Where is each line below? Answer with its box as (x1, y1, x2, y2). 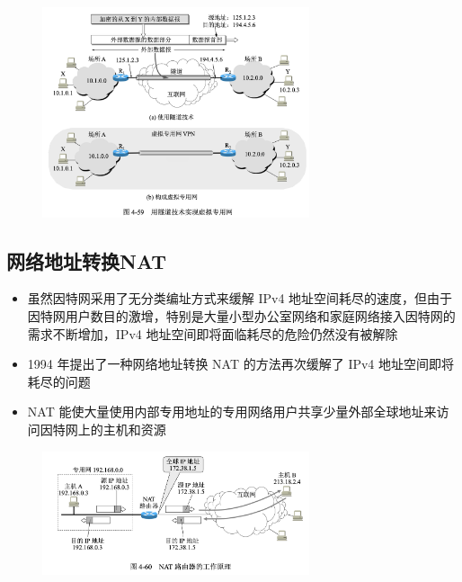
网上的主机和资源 (65, 419, 166, 438)
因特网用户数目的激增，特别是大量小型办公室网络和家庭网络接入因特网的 (27, 307, 456, 325)
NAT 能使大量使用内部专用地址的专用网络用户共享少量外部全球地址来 (27, 402, 437, 421)
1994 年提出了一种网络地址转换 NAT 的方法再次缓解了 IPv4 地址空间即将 (27, 354, 455, 373)
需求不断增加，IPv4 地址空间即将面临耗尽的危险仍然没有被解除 (27, 324, 398, 343)
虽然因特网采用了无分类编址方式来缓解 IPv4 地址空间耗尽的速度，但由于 (27, 289, 453, 308)
